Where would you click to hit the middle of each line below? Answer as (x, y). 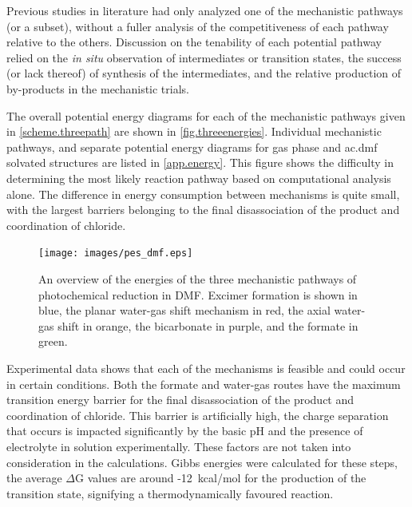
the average (34, 478)
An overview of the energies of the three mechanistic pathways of (198, 278)
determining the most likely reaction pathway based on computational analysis (199, 178)
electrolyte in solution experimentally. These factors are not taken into (179, 446)
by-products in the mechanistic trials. (98, 88)
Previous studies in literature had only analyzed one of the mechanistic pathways (205, 10)
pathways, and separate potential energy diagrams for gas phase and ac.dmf (192, 147)
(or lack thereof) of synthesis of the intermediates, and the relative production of (204, 73)
